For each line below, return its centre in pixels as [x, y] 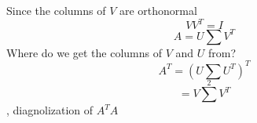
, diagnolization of [50, 110]
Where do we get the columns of [84, 52]
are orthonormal [158, 10]
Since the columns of [56, 10]
